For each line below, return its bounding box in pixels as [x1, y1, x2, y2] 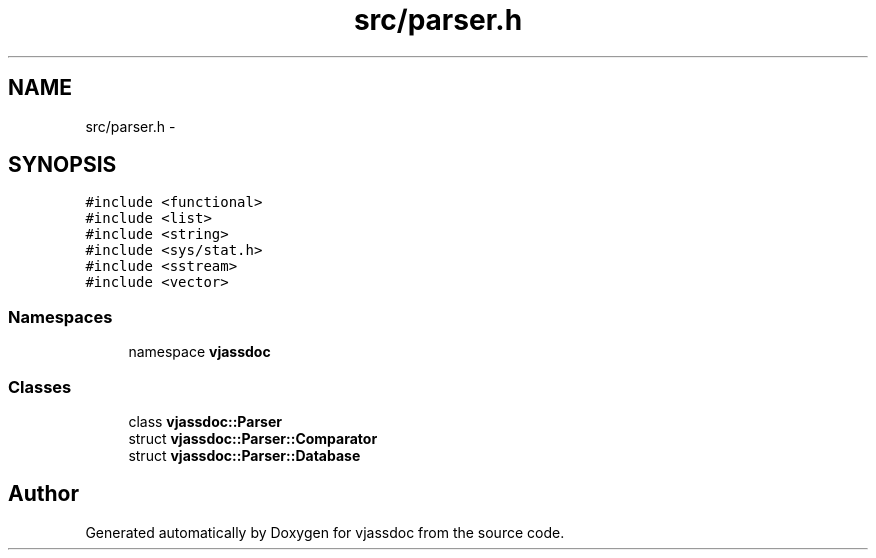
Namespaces [8, 306, 113, 327]
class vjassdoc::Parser [128, 412, 282, 430]
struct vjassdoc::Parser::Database [128, 446, 361, 464]
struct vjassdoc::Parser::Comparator [128, 429, 378, 447]
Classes [8, 376, 72, 397]
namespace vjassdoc [128, 343, 271, 361]
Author [8, 481, 79, 507]
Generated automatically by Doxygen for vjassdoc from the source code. [85, 523, 565, 541]
